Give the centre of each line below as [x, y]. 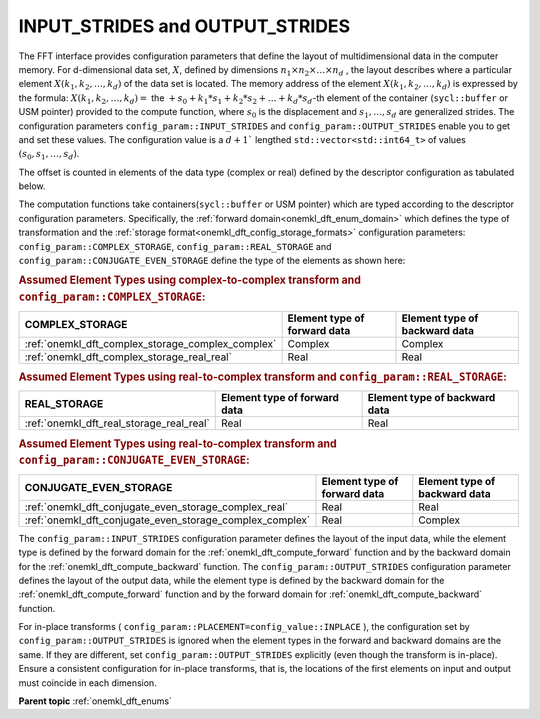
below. [32, 186]
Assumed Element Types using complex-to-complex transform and [190, 280]
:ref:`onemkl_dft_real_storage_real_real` [117, 423]
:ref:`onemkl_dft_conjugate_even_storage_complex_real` [156, 507]
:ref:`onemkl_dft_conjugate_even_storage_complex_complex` [167, 520]
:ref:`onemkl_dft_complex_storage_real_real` [128, 357]
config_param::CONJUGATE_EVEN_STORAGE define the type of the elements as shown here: [212, 261]
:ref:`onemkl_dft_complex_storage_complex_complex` [150, 343]
